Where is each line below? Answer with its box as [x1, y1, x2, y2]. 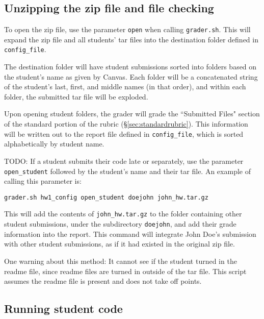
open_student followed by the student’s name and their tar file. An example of [4, 165, 251, 176]
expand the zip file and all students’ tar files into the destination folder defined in [4, 34, 258, 44]
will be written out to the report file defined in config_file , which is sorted [4, 128, 244, 139]
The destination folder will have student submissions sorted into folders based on [4, 61, 257, 72]
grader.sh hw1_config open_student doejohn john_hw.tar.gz [4, 193, 208, 201]
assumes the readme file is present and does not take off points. [4, 276, 202, 286]
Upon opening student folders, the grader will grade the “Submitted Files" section [4, 108, 260, 119]
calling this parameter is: [4, 176, 82, 186]
